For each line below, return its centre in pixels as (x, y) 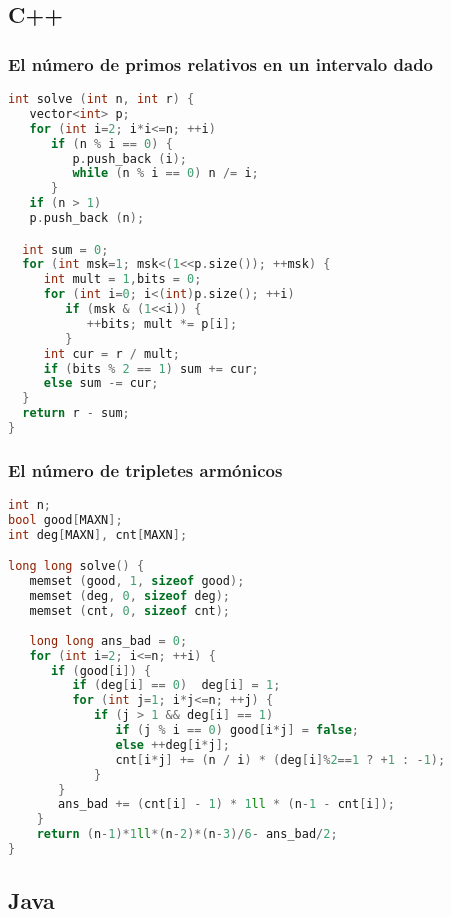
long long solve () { (76, 566)
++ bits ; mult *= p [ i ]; (162, 323)
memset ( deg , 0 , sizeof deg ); (130, 596)
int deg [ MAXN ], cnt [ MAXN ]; (98, 534)
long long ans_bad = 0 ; (108, 640)
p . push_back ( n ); (87, 218)
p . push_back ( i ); (130, 158)
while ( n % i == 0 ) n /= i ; (165, 173)
